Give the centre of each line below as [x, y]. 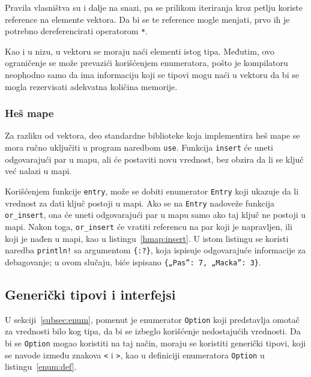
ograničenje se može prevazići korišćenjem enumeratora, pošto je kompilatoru [146, 63]
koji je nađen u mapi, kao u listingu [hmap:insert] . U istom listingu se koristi [147, 238]
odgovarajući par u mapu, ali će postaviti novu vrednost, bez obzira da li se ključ [154, 159]
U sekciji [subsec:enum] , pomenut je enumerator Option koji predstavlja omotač [152, 319]
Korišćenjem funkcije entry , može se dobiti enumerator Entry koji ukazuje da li [152, 191]
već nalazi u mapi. [38, 171]
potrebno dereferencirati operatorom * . [77, 31]
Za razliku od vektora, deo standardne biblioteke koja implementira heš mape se [152, 135]
